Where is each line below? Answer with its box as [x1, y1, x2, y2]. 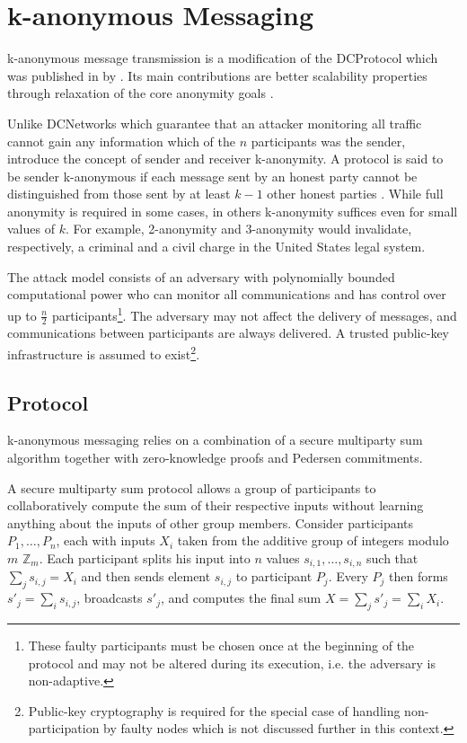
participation [28, 719, 100, 738]
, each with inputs [56, 531, 155, 550]
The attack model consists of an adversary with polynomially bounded [7, 267, 395, 286]
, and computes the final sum [160, 588, 322, 607]
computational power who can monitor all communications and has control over [7, 285, 446, 304]
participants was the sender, [251, 131, 406, 150]
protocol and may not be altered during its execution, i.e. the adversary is [28, 653, 436, 672]
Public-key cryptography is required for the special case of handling [28, 701, 401, 720]
